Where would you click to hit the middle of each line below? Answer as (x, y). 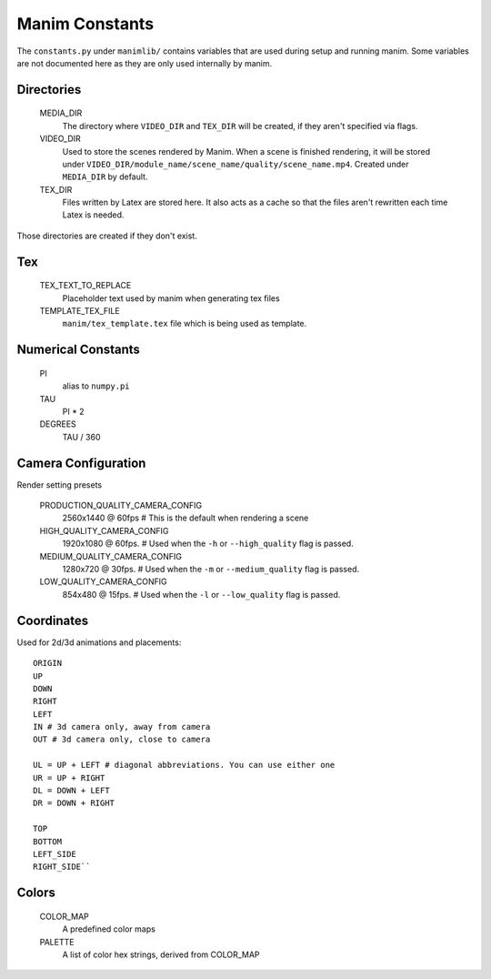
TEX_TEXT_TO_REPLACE (85, 286)
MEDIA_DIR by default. (105, 177)
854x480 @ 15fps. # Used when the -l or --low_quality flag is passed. (201, 594)
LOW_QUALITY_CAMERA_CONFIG (103, 581)
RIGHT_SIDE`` (62, 867)
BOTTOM (48, 841)
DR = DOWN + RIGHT (74, 803)
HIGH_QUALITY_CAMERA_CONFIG (104, 530)
